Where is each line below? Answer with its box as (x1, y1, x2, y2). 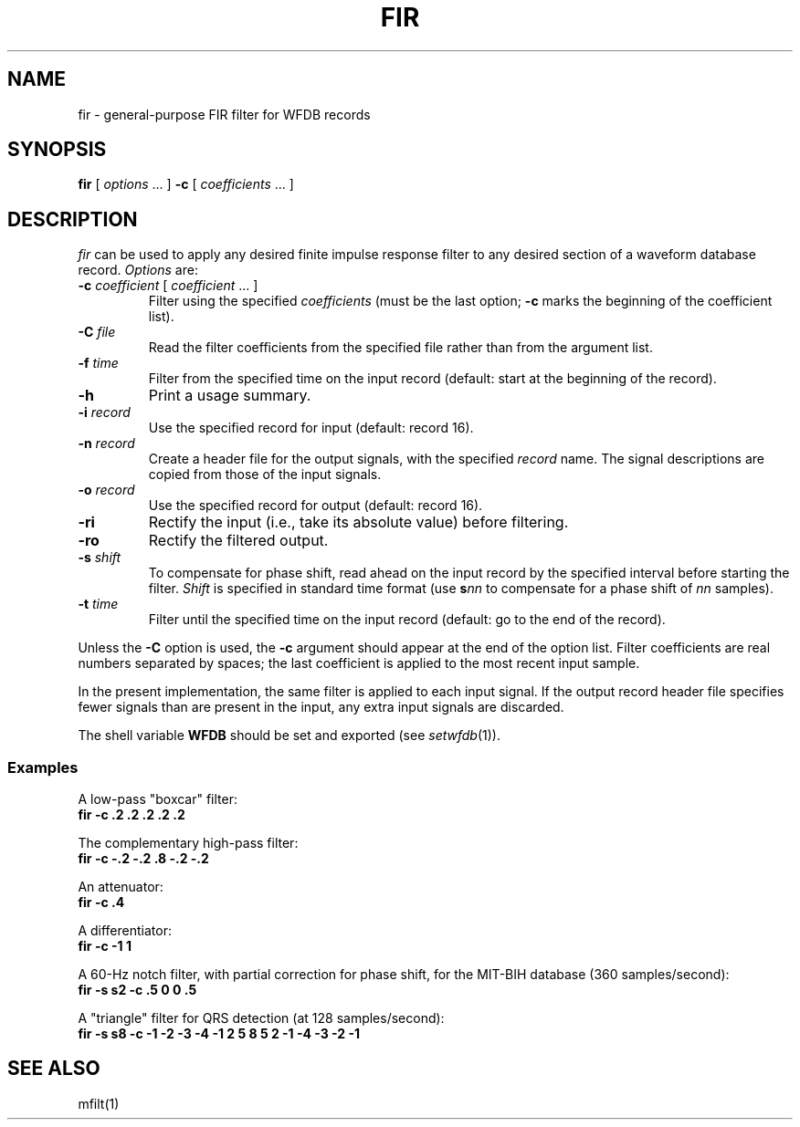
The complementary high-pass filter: (78, 835, 299, 851)
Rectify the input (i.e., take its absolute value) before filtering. (148, 513, 569, 532)
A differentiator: (78, 923, 172, 939)
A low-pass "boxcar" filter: (78, 791, 238, 808)
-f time (78, 355, 119, 371)
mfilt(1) (78, 1095, 120, 1111)
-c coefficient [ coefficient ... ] (78, 277, 258, 294)
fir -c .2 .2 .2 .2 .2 (78, 807, 185, 823)
